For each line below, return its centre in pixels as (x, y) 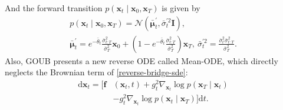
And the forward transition (54, 8)
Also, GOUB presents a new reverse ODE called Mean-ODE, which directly (141, 60)
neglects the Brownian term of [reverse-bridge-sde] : (96, 72)
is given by (181, 8)
